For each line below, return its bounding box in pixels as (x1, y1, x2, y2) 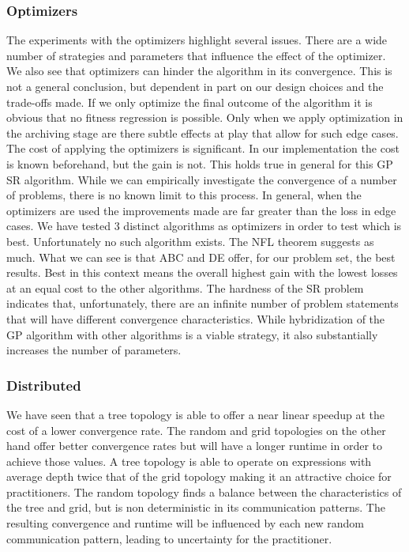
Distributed (6, 375, 81, 395)
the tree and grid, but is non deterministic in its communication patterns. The (6, 499, 385, 516)
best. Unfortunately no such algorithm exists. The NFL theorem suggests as (6, 233, 374, 249)
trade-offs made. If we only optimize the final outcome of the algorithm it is (6, 93, 373, 110)
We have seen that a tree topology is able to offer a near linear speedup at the (6, 406, 385, 422)
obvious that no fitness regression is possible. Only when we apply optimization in (6, 109, 403, 126)
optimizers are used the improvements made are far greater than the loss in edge (6, 202, 396, 218)
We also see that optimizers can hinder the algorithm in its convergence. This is (6, 62, 392, 79)
